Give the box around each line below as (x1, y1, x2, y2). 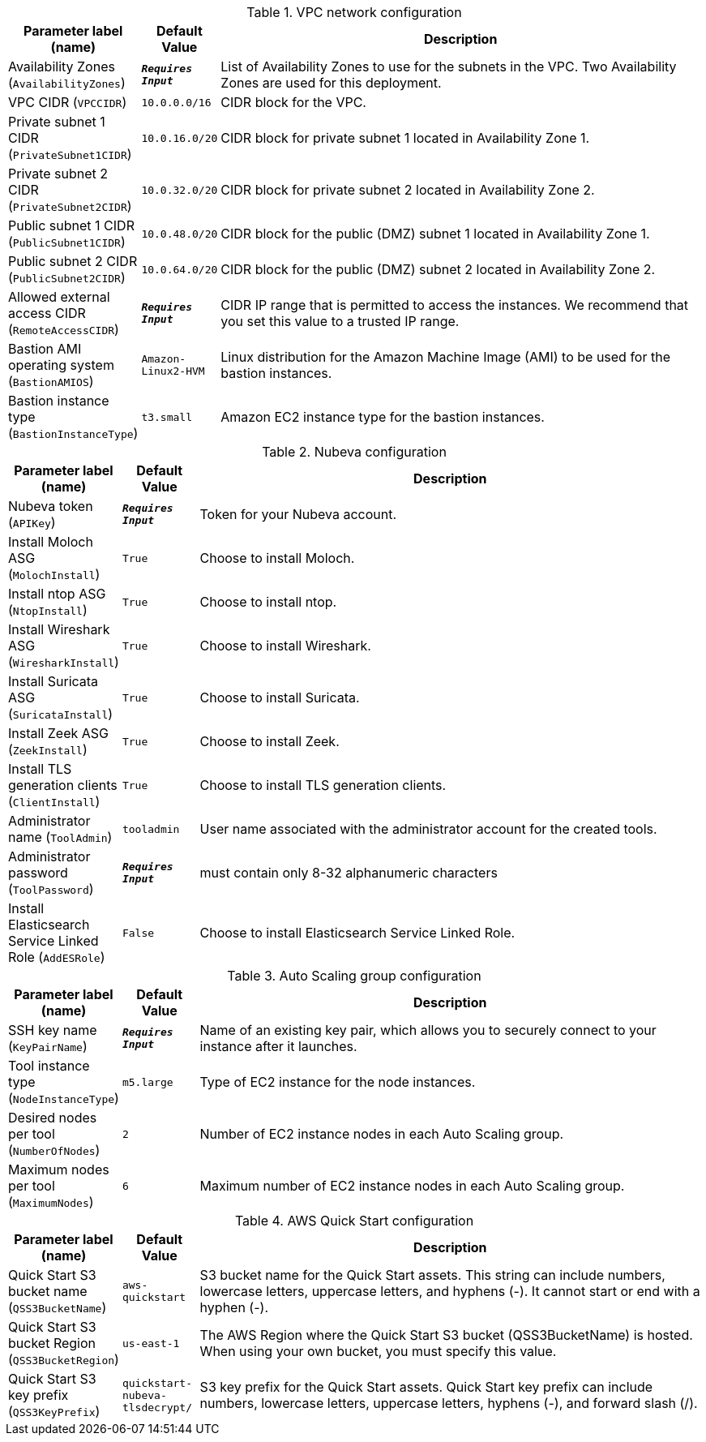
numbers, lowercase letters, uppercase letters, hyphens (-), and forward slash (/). (199, 1395, 698, 1411)
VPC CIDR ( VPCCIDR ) (8, 94, 127, 110)
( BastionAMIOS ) (8, 373, 94, 389)
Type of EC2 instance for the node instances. (199, 1074, 476, 1090)
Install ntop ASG (8, 586, 106, 602)
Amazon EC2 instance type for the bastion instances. (220, 409, 545, 425)
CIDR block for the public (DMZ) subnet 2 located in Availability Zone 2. (220, 261, 656, 277)
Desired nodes (8, 1109, 97, 1126)
